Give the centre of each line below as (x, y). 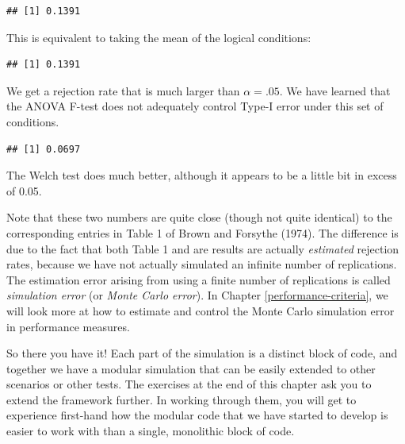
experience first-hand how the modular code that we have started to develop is (197, 415)
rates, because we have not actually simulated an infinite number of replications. (202, 264)
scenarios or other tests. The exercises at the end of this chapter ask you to (189, 384)
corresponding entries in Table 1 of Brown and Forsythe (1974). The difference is (202, 232)
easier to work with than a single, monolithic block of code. (151, 431)
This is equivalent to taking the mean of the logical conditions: (159, 37)
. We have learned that (335, 90)
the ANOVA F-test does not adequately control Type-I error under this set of (195, 106)
